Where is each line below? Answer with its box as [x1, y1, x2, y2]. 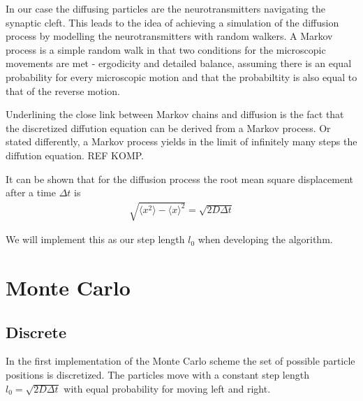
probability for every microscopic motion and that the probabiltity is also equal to [6, 69, 357, 84]
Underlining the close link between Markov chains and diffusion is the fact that [6, 107, 344, 122]
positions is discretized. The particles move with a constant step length [6, 367, 309, 382]
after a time [6, 185, 56, 200]
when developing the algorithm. [198, 232, 333, 247]
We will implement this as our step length [6, 232, 185, 247]
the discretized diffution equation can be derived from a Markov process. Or [6, 120, 331, 135]
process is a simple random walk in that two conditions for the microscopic [6, 42, 326, 57]
